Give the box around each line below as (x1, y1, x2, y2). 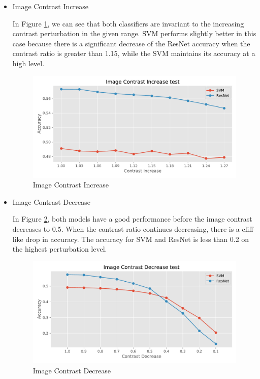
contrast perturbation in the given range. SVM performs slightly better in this (12, 28, 256, 39)
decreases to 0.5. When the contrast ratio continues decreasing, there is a (12, 224, 240, 234)
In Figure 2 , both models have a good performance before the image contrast (12, 213, 252, 224)
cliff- (242, 224, 256, 234)
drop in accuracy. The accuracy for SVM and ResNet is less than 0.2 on (25, 233, 249, 244)
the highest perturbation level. (12, 243, 107, 254)
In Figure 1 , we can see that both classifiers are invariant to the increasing (12, 18, 244, 29)
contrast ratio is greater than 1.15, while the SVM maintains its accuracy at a (12, 48, 255, 59)
